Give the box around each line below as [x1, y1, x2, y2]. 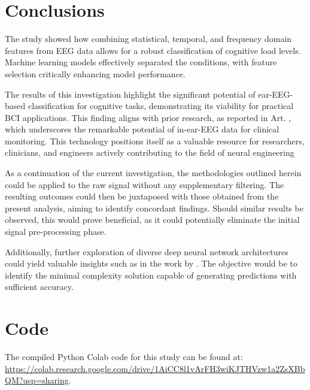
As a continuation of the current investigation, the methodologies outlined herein [5, 167, 302, 179]
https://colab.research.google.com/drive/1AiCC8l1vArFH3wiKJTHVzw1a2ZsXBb [5, 362, 305, 374]
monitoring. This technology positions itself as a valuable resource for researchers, [5, 134, 305, 147]
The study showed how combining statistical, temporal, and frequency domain [5, 32, 292, 45]
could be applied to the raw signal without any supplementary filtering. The [5, 178, 284, 191]
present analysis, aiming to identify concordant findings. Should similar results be [5, 201, 303, 214]
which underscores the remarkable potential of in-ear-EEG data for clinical [5, 123, 279, 135]
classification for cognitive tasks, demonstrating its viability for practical [28, 99, 294, 112]
